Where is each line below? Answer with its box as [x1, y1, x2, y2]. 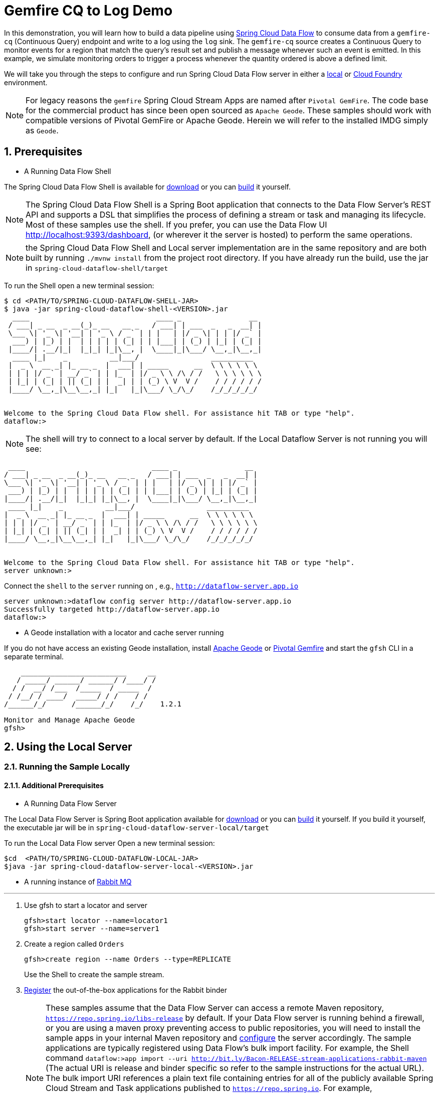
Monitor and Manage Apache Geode [4, 715, 135, 724]
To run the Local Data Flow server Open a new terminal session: [4, 838, 215, 847]
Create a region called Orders [24, 939, 124, 948]
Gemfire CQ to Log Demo [4, 2, 173, 19]
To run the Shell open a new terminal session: [4, 281, 154, 290]
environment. [4, 78, 48, 87]
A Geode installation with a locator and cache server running [24, 628, 224, 637]
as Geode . [26, 125, 59, 135]
